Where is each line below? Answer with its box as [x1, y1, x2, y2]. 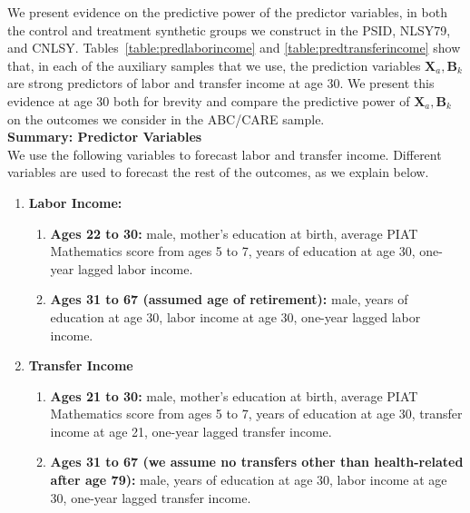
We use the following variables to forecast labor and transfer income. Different [7, 144, 442, 163]
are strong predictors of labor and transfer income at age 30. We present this [7, 74, 435, 93]
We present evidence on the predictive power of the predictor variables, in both [7, 3, 447, 21]
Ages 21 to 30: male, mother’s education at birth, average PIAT [50, 386, 418, 405]
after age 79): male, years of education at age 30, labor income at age [50, 470, 447, 489]
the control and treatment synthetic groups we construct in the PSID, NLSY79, [7, 20, 451, 39]
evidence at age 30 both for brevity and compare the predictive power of [7, 91, 410, 110]
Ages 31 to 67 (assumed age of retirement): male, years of [50, 290, 408, 309]
